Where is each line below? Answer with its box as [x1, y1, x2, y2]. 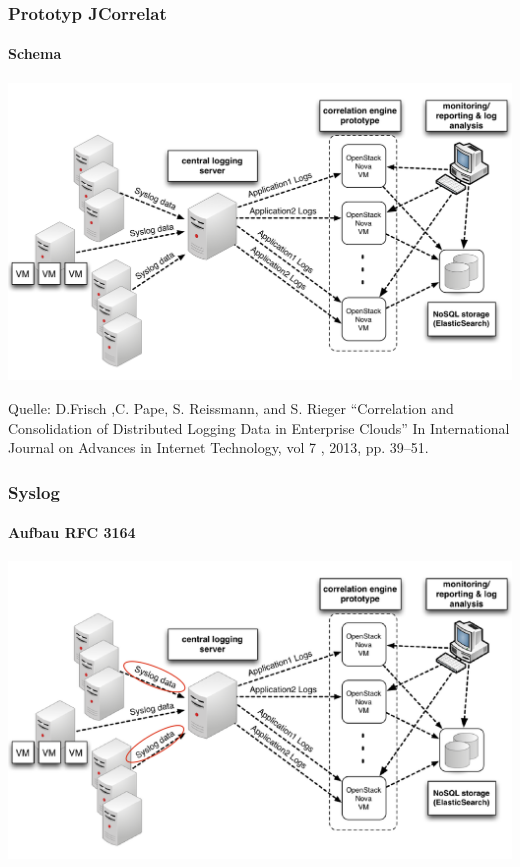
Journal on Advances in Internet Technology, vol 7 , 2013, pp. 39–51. [8, 437, 429, 458]
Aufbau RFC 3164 [8, 522, 136, 543]
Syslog [8, 479, 60, 504]
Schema [8, 43, 62, 64]
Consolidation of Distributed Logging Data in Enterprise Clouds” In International [8, 417, 510, 438]
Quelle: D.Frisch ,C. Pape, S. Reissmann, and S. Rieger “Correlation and [8, 398, 454, 418]
